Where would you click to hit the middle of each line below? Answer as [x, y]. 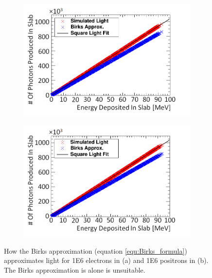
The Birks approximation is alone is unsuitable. [75, 269]
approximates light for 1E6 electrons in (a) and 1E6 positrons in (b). [106, 260]
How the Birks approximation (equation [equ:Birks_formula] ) [96, 250]
